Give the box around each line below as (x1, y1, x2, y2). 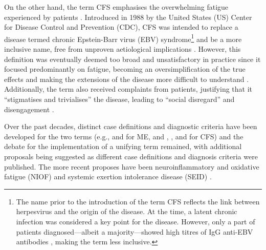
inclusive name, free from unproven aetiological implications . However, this (4, 44, 241, 54)
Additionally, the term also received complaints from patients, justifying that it (4, 84, 253, 94)
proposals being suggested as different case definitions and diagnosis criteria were (4, 151, 258, 161)
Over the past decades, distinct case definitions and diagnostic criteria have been (4, 121, 257, 132)
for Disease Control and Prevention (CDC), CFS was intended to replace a (4, 22, 238, 32)
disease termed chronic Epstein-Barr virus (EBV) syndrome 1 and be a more (4, 32, 242, 44)
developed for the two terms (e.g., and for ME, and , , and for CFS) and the (4, 131, 243, 141)
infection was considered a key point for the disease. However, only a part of (16, 216, 255, 226)
